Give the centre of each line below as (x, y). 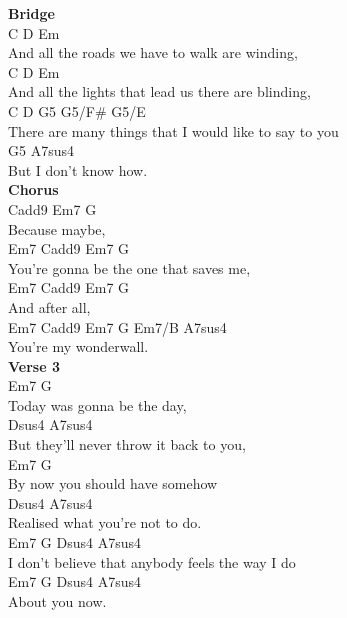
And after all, (49, 306)
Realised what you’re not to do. (105, 522)
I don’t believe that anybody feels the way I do (152, 561)
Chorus (33, 189)
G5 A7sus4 (41, 150)
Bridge (31, 13)
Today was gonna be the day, (97, 404)
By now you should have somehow (113, 483)
